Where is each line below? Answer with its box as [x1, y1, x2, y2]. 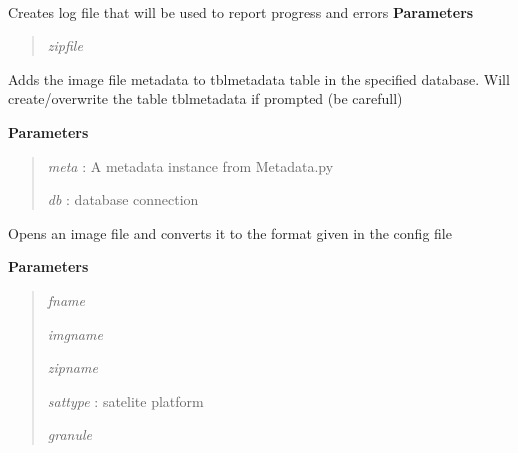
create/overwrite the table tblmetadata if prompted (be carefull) [8, 88, 403, 109]
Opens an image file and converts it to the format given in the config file [8, 222, 452, 243]
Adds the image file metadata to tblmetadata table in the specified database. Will [8, 68, 510, 89]
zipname [47, 357, 98, 378]
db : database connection [47, 189, 199, 210]
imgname [47, 323, 103, 344]
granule [47, 424, 92, 445]
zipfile [47, 35, 83, 56]
